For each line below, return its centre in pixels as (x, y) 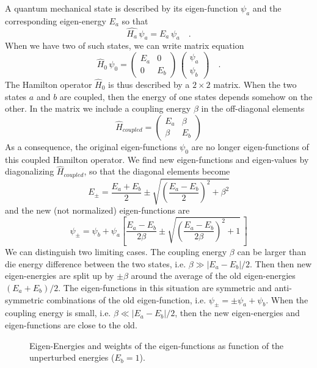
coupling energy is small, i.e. (58, 313)
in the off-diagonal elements (253, 108)
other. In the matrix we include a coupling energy (98, 108)
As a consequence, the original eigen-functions (91, 146)
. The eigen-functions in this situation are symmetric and (165, 288)
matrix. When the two (255, 84)
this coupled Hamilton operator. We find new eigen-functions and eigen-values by (157, 159)
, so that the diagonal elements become (157, 171)
